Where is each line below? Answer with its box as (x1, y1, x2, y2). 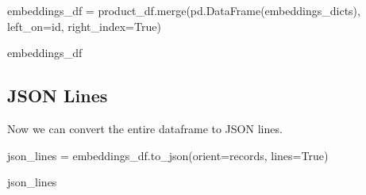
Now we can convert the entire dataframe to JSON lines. (7, 120, 283, 136)
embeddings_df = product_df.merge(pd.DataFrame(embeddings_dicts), (7, 2, 360, 18)
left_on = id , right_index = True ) (7, 17, 161, 34)
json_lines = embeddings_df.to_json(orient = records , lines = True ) (7, 147, 329, 163)
